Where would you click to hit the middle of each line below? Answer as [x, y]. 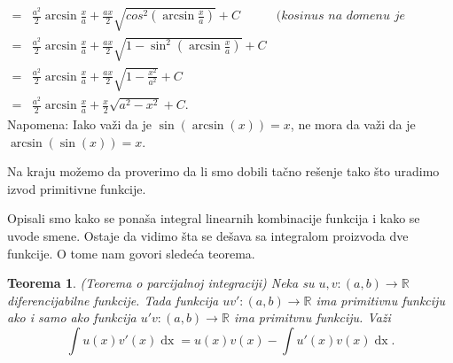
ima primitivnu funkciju [380, 300]
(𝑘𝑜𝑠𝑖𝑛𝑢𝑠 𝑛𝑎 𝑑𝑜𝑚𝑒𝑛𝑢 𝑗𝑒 [340, 16]
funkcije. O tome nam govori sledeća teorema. [131, 253]
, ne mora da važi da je [353, 124]
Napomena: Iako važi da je [79, 124]
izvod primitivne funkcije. [77, 188]
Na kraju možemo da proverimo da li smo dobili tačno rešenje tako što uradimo [223, 171]
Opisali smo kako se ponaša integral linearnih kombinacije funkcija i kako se [214, 218]
